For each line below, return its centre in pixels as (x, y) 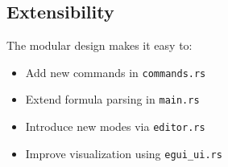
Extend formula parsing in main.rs (112, 99)
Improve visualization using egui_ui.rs (124, 153)
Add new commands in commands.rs (116, 72)
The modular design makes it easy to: (99, 45)
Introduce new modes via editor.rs (115, 126)
